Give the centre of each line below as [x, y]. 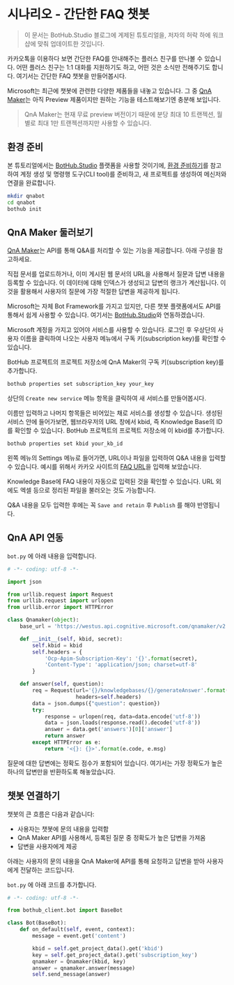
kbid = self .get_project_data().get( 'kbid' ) [98, 948]
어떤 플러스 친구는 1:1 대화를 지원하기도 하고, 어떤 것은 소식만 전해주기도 [114, 67]
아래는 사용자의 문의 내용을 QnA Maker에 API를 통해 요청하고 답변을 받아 [106, 861]
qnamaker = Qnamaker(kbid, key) [79, 961]
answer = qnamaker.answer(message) [84, 968]
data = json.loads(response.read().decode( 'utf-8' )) [122, 723]
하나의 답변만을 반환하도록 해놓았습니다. [61, 772]
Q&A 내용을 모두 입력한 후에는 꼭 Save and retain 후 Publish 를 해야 [102, 505]
